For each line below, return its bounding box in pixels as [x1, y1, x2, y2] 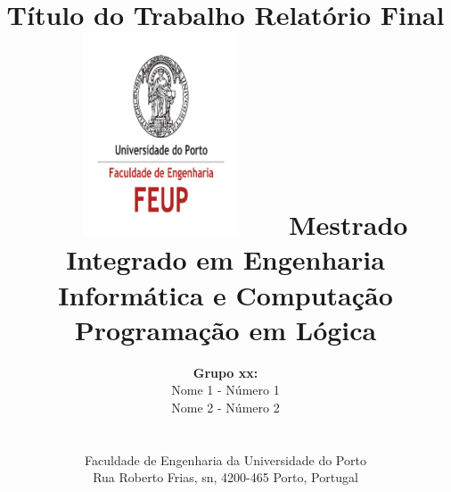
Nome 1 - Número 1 [171, 380, 280, 399]
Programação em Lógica [74, 311, 377, 347]
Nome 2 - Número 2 [171, 397, 280, 416]
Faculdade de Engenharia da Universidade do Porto [85, 450, 366, 469]
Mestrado [288, 206, 408, 243]
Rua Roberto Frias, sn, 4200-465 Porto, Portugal [93, 468, 358, 487]
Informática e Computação [58, 276, 393, 313]
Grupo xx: [193, 363, 258, 381]
